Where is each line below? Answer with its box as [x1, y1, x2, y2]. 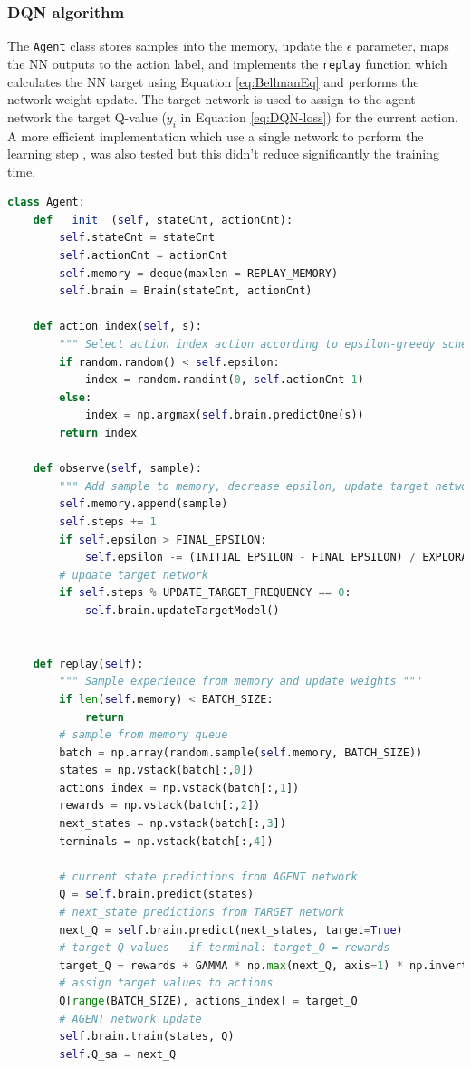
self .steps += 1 [59, 515, 157, 528]
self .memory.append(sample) [59, 497, 228, 511]
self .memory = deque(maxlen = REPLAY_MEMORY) [59, 266, 339, 280]
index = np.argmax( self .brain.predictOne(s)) [84, 409, 364, 422]
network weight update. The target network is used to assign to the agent [7, 90, 416, 109]
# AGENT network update [59, 1012, 202, 1025]
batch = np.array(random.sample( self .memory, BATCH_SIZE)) [59, 746, 423, 759]
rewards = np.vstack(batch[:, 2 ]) [59, 799, 261, 813]
